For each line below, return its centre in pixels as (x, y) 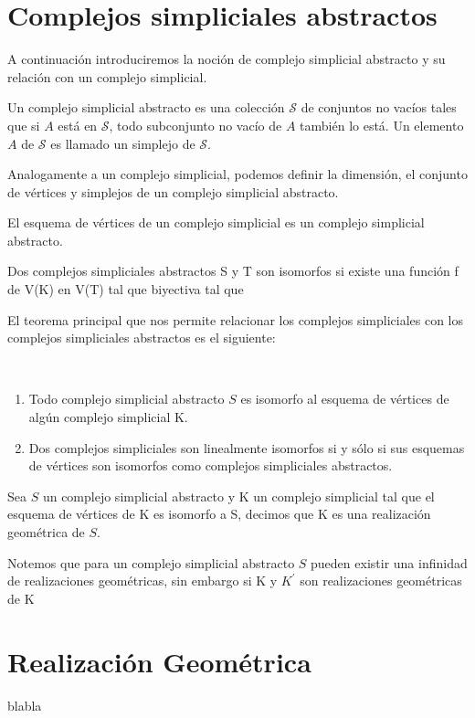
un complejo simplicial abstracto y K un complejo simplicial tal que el (238, 496)
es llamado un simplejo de (123, 143)
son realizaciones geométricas (381, 581)
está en (78, 125)
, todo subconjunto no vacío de (195, 125)
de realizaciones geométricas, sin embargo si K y (142, 581)
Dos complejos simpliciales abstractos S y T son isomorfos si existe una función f (233, 271)
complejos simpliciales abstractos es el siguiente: (142, 338)
